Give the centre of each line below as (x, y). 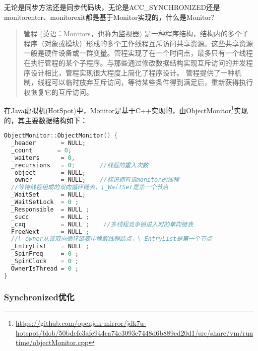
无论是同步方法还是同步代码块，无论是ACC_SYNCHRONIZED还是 (112, 7)
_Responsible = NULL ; (50, 209)
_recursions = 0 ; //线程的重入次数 (80, 165)
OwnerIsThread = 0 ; (45, 268)
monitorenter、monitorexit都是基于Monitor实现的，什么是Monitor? (109, 17)
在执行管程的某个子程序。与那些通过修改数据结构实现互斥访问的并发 (135, 62)
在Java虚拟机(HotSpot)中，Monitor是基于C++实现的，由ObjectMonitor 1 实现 (126, 109)
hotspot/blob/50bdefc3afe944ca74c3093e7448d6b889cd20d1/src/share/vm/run (134, 332)
